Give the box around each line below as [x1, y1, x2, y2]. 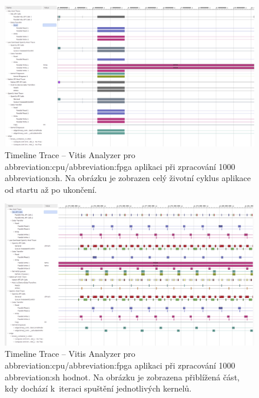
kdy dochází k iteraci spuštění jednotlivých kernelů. [5, 382, 192, 394]
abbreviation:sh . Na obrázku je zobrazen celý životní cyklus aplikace [5, 172, 251, 184]
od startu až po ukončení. [5, 183, 97, 195]
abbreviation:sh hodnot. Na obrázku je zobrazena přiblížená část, [5, 370, 240, 383]
